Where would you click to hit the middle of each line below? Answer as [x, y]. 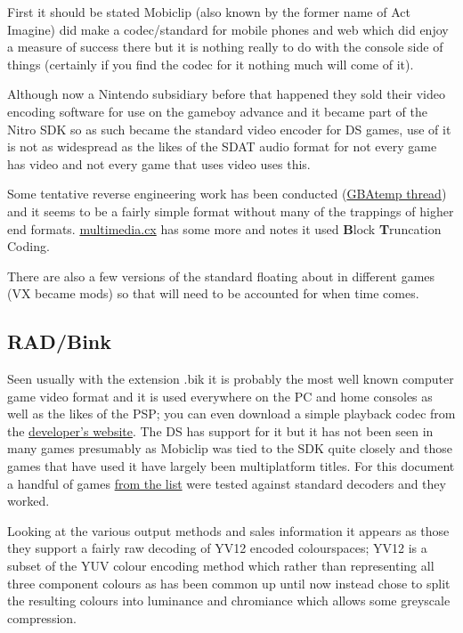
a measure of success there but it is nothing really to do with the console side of [225, 47]
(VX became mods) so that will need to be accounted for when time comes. [213, 293]
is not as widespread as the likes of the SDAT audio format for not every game [222, 146]
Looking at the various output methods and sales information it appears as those [228, 530]
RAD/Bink [60, 341]
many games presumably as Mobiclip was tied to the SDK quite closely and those [230, 448]
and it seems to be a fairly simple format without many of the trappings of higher [231, 211]
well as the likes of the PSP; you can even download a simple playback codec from [231, 414]
